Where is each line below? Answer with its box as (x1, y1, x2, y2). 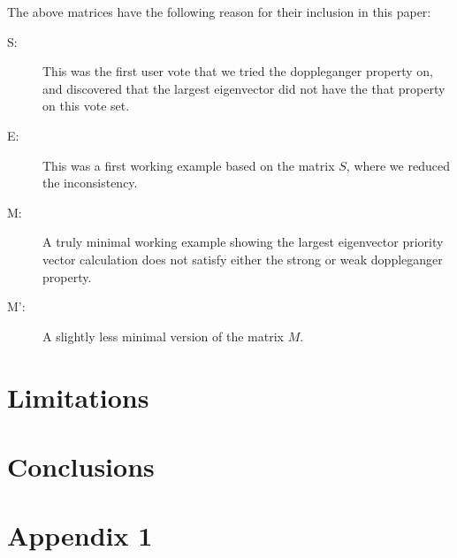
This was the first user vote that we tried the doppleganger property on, (42, 62, 433, 80)
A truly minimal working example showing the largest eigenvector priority (42, 233, 444, 251)
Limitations (7, 378, 149, 415)
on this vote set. (42, 96, 130, 115)
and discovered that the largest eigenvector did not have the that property (42, 79, 446, 97)
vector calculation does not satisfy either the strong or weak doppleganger (42, 249, 443, 268)
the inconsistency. (42, 173, 138, 192)
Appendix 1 (7, 517, 153, 554)
